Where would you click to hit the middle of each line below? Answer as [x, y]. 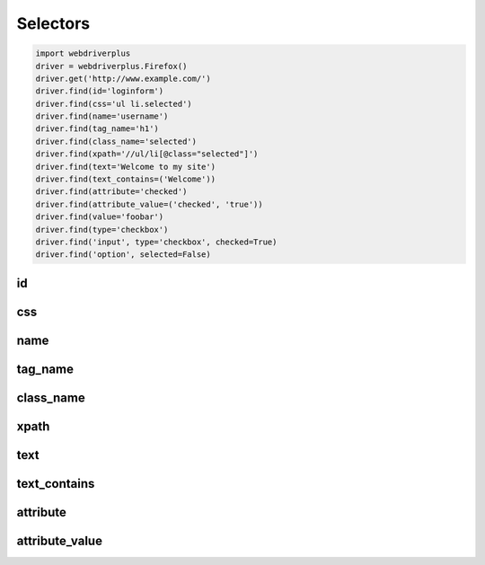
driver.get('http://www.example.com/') [123, 78]
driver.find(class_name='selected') [116, 141]
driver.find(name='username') [102, 116]
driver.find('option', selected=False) [123, 255]
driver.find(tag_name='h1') [97, 129]
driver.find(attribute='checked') [111, 192]
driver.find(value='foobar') [100, 217]
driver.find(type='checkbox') [102, 230]
